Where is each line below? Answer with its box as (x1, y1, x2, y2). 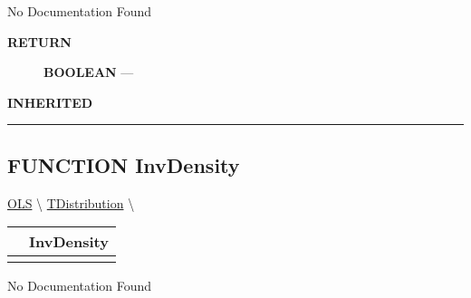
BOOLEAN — (43, 62, 134, 82)
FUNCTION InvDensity (7, 150, 240, 178)
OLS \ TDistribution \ (7, 193, 135, 212)
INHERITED (7, 92, 93, 111)
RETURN (7, 32, 72, 51)
